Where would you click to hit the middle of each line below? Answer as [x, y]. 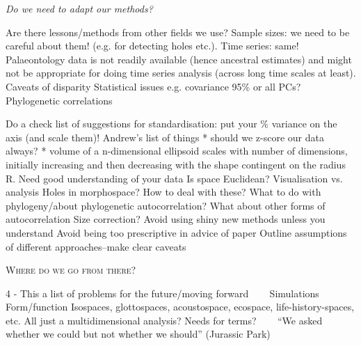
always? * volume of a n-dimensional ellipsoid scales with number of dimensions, [177, 151]
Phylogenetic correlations [59, 100]
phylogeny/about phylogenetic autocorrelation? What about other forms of [166, 205]
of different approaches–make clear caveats [96, 246]
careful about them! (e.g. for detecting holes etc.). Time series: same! [152, 46]
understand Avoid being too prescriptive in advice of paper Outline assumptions [176, 232]
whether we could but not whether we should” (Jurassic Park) [138, 334]
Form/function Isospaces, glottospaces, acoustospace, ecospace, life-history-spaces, [180, 307]
